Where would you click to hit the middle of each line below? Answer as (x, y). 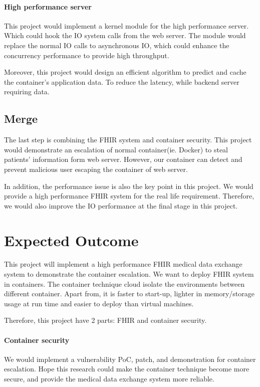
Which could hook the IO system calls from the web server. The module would (125, 35)
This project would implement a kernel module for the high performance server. (126, 25)
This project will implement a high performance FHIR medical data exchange (123, 264)
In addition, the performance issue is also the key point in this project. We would (129, 186)
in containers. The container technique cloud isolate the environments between (124, 283)
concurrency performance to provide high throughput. (87, 55)
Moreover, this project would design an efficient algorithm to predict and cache (125, 72)
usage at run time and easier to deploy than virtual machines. (99, 303)
